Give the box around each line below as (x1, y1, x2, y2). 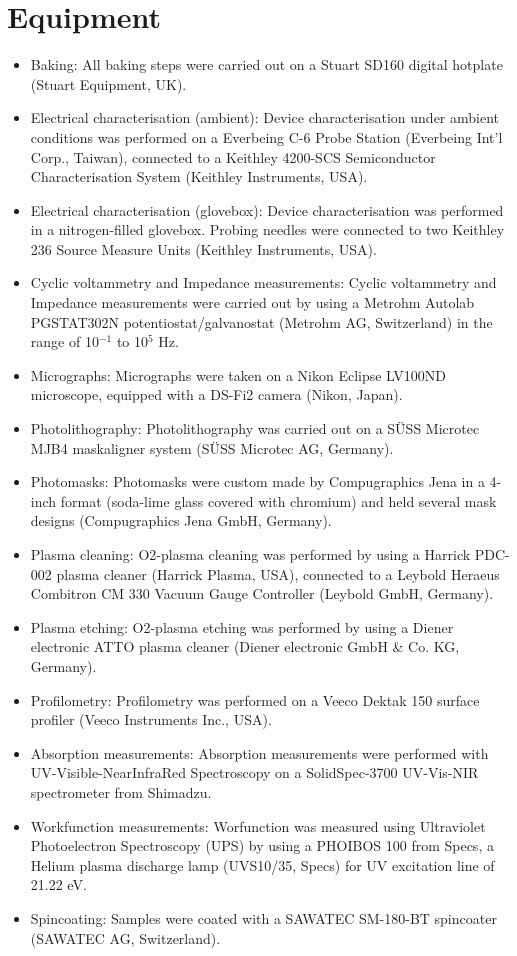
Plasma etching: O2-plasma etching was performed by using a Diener (30, 616, 454, 637)
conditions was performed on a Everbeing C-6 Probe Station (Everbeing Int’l (30, 126, 503, 147)
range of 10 (30, 331, 99, 352)
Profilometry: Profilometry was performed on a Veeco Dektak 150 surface (30, 689, 480, 710)
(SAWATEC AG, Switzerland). (30, 927, 221, 948)
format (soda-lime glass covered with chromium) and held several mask (60, 490, 497, 511)
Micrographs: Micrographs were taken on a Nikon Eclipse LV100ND (30, 364, 446, 385)
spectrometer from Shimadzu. (30, 781, 212, 802)
